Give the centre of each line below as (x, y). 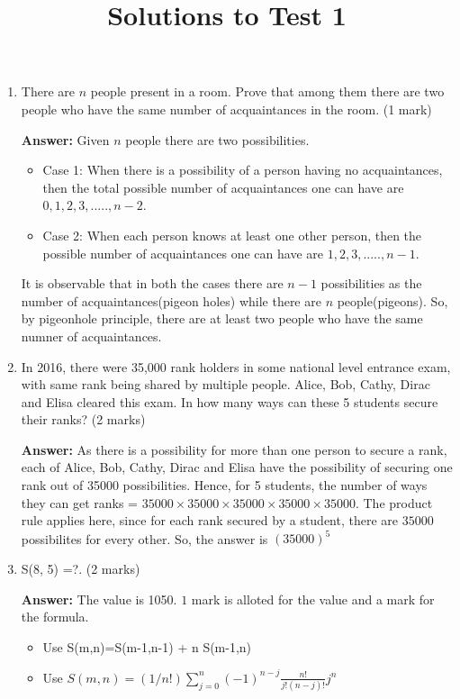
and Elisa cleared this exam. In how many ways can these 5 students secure (230, 401)
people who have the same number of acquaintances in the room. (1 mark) (226, 109)
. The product (394, 502)
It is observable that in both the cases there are (152, 283)
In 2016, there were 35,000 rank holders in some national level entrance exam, (236, 366)
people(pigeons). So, (392, 300)
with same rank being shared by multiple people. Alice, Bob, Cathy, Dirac (225, 384)
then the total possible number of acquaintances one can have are (223, 187)
